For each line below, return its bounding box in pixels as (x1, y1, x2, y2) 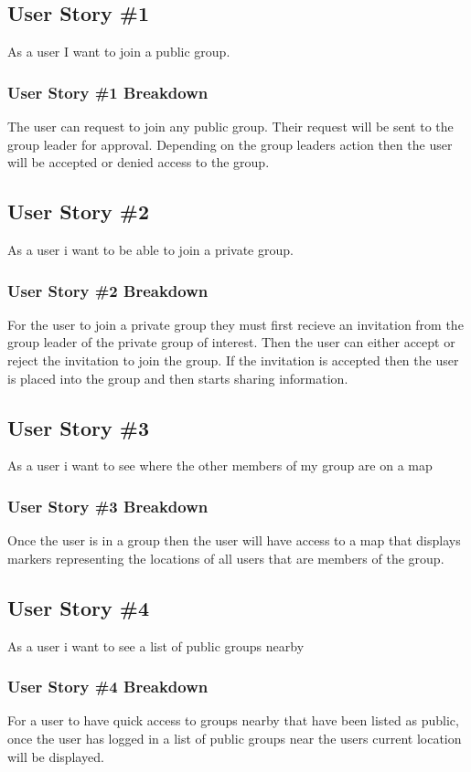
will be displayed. (7, 746, 104, 766)
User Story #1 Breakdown (7, 80, 209, 103)
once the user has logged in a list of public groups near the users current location (7, 729, 462, 747)
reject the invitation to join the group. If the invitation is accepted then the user (7, 351, 459, 369)
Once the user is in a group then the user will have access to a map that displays (7, 531, 461, 550)
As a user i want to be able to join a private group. (7, 240, 294, 259)
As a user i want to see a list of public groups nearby (7, 636, 305, 655)
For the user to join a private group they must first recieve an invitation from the (7, 314, 464, 333)
